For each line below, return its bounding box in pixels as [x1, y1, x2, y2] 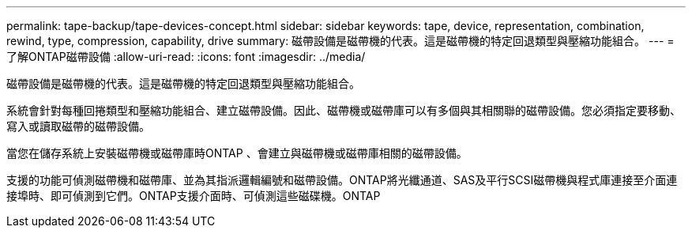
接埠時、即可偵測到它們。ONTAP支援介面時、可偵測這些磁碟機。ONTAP [6, 189, 381, 202]
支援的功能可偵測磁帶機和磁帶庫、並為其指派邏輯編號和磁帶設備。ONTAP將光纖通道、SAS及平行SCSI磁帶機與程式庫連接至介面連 [6, 173, 678, 187]
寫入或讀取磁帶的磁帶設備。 [6, 119, 150, 133]
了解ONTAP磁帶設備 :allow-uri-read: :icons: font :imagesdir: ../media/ [6, 50, 366, 63]
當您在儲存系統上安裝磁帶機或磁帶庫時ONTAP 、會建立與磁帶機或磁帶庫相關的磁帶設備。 [6, 146, 468, 160]
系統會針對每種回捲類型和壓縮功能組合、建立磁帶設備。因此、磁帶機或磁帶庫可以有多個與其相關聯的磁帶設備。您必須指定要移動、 [6, 104, 681, 117]
